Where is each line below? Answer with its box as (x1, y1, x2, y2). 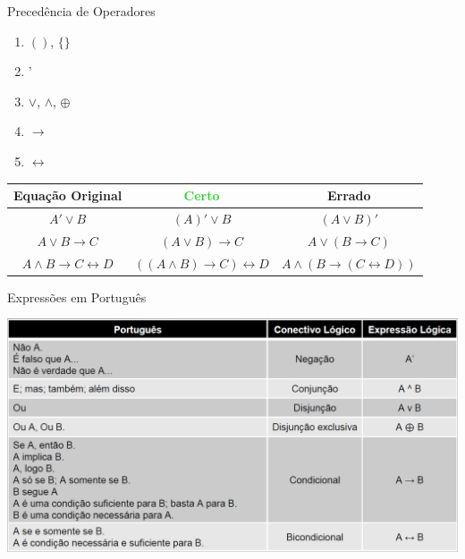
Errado (326, 186, 371, 205)
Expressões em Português (7, 287, 147, 306)
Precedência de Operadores (7, 2, 156, 20)
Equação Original (13, 186, 123, 205)
